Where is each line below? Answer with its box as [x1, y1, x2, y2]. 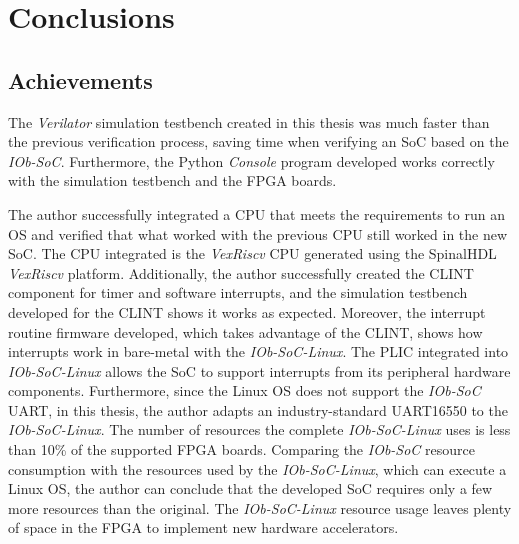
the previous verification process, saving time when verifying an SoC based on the [8, 131, 509, 152]
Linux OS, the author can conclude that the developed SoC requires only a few [8, 478, 493, 499]
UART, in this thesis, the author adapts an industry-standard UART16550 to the [8, 399, 508, 420]
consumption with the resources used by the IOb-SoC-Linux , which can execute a [8, 458, 507, 479]
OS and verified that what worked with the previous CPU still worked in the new [8, 223, 508, 244]
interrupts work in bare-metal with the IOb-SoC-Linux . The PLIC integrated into [8, 341, 509, 362]
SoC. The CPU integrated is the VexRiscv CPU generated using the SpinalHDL [8, 243, 497, 264]
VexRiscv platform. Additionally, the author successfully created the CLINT [8, 262, 474, 283]
